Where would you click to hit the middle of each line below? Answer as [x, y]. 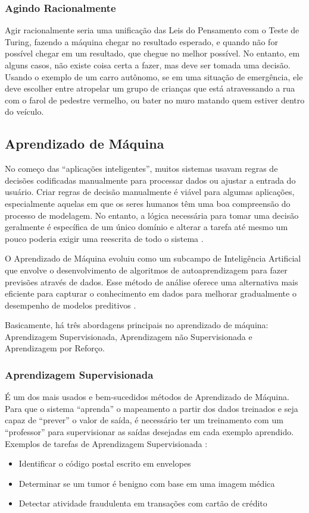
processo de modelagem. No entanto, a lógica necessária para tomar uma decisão [152, 215]
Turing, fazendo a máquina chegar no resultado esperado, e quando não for [141, 41]
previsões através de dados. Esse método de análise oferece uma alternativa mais [152, 281]
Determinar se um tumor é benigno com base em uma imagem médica [147, 483]
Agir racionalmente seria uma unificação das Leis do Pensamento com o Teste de [152, 30]
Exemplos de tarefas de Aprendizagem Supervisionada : [106, 443]
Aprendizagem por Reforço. [55, 348]
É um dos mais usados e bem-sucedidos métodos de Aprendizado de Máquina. [147, 397]
